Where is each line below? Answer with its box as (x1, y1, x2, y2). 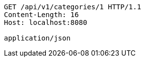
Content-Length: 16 (4, 11, 79, 19)
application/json (4, 34, 71, 42)
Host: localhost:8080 (4, 19, 87, 26)
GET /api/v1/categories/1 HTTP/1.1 (4, 3, 142, 11)
